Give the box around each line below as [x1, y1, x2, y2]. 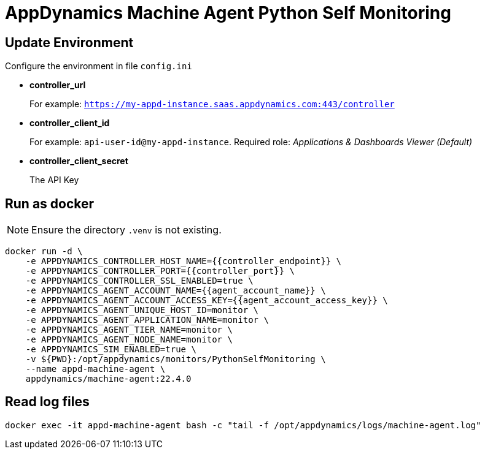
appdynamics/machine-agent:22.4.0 [25, 374, 192, 384]
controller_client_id [29, 118, 110, 129]
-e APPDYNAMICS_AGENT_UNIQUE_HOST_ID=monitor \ [25, 305, 259, 316]
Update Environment [5, 34, 134, 50]
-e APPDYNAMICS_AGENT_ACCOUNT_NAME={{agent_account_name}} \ [25, 286, 326, 296]
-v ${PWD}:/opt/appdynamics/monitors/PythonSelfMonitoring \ [25, 354, 326, 365]
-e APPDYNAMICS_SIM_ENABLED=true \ [25, 344, 196, 355]
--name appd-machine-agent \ [25, 364, 166, 374]
